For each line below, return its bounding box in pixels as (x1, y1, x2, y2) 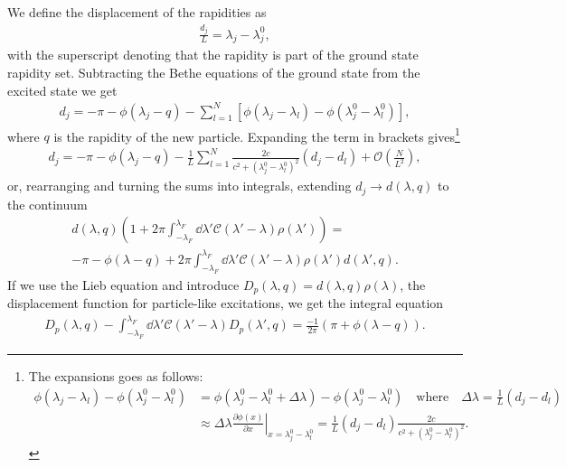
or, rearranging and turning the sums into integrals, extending (7, 176, 352, 195)
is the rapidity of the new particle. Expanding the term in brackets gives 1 (53, 124, 460, 145)
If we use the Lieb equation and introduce (7, 275, 240, 294)
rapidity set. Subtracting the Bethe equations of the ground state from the (7, 62, 420, 81)
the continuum (7, 194, 88, 213)
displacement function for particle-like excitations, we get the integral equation (7, 294, 444, 313)
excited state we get (7, 80, 118, 99)
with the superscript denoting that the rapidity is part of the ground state (7, 45, 419, 64)
